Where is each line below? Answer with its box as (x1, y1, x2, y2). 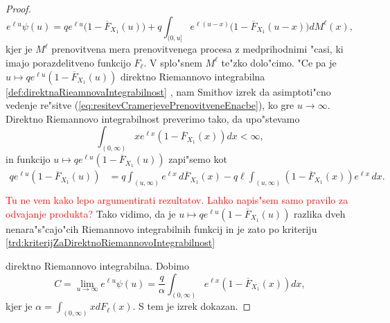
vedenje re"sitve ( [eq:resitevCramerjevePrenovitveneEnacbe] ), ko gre (6, 98, 294, 112)
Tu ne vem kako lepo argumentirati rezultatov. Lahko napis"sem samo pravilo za (6, 193, 348, 207)
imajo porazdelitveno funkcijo (6, 55, 131, 69)
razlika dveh (294, 206, 346, 220)
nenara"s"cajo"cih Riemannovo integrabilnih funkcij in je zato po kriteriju (6, 221, 317, 236)
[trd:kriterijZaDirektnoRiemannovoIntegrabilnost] (6, 235, 215, 250)
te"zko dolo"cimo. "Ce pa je (221, 55, 337, 69)
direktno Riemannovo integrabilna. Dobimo (6, 258, 189, 272)
